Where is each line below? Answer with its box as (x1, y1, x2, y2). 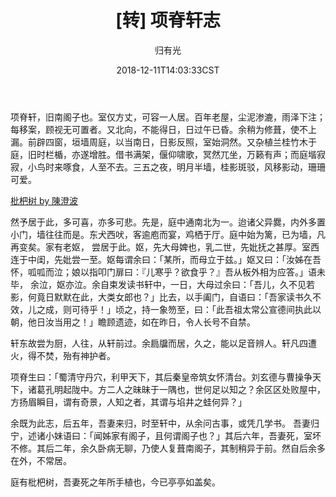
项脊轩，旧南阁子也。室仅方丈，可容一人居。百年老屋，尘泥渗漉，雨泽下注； (10, 111, 326, 123)
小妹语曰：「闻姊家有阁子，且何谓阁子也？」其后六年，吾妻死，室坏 (44, 429, 322, 441)
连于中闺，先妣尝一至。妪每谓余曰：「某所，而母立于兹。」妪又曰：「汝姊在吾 (10, 253, 322, 265)
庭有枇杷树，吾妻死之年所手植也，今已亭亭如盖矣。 (10, 476, 221, 488)
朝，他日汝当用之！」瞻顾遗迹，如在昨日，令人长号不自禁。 (10, 316, 256, 328)
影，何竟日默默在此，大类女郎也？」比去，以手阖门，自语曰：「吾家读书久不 (10, 291, 322, 303)
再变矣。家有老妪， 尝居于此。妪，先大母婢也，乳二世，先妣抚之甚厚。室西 (10, 241, 320, 253)
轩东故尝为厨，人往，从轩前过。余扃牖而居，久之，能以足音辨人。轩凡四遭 (10, 337, 317, 349)
